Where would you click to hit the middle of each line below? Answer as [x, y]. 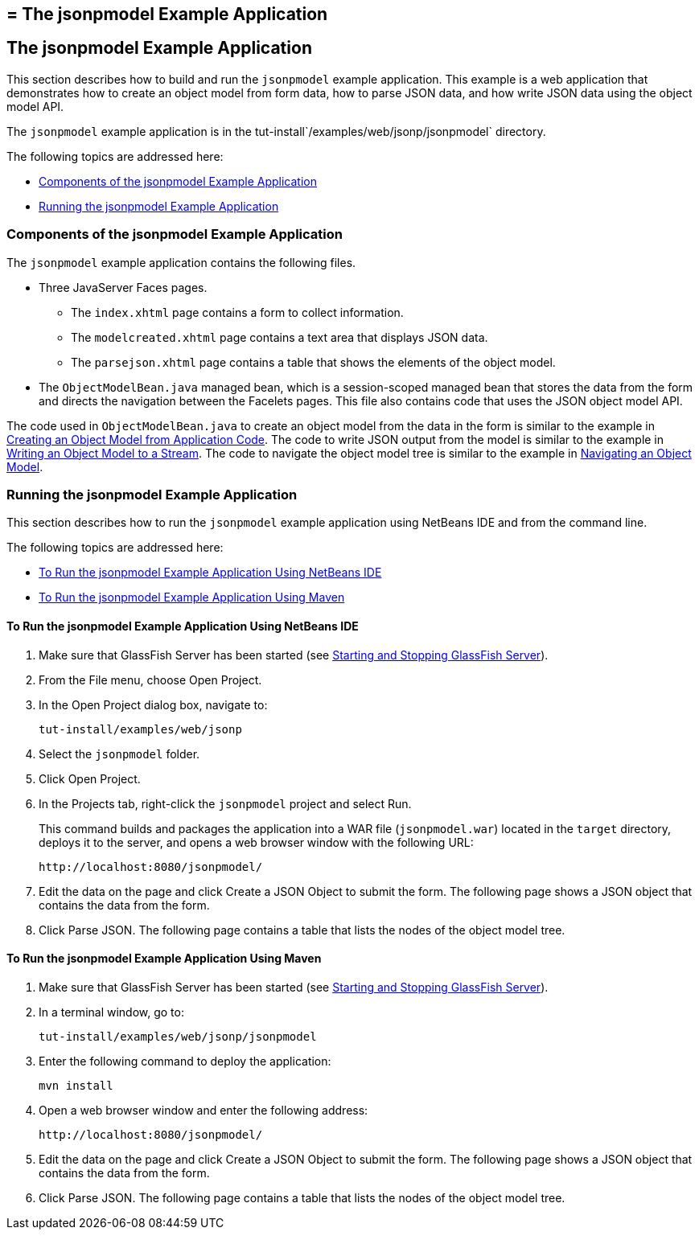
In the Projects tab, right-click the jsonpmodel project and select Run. [225, 803]
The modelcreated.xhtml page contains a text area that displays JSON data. [280, 337]
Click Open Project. [90, 778]
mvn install [76, 1085]
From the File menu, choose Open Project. [150, 680]
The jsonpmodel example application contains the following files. [181, 262]
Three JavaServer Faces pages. [123, 287]
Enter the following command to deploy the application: [185, 1061]
